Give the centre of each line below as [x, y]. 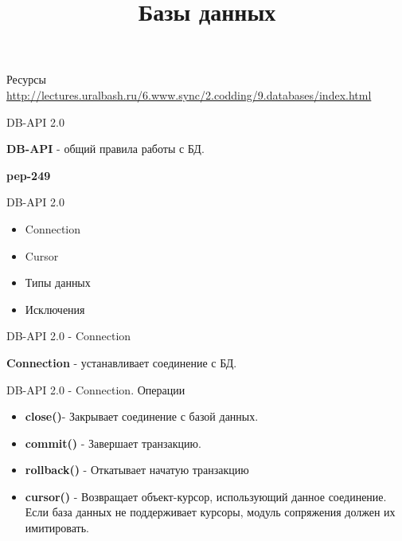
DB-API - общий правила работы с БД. [105, 149]
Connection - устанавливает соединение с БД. [122, 362]
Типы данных [58, 282]
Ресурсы [26, 79]
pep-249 [29, 175]
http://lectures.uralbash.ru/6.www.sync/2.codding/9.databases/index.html [189, 94]
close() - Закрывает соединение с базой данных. [142, 416]
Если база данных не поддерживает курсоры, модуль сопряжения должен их [210, 512]
